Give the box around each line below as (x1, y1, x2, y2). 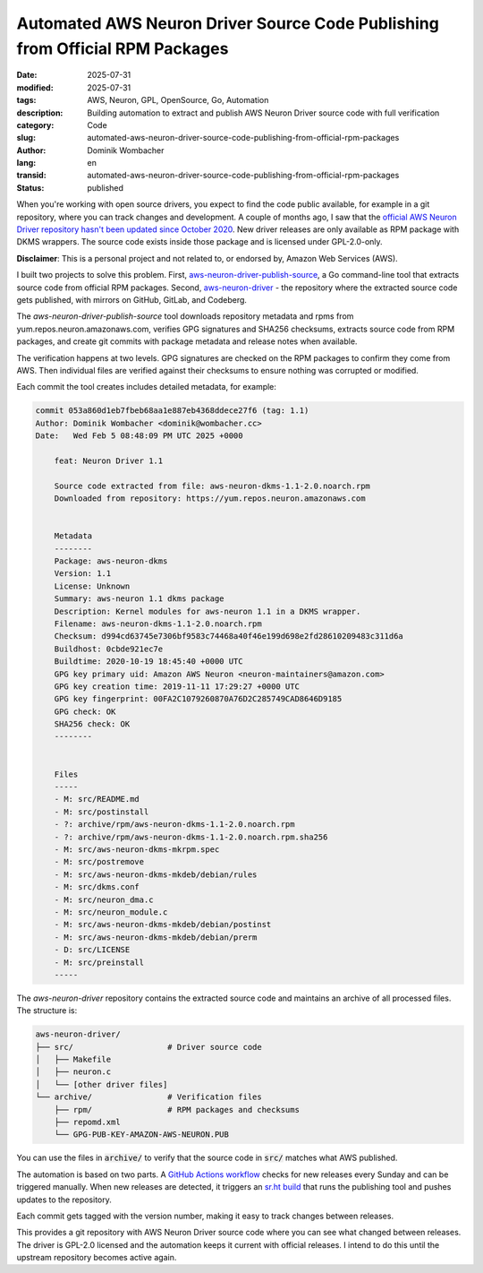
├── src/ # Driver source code (35, 1042, 263, 1052)
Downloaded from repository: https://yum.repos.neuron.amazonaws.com (54, 494, 366, 503)
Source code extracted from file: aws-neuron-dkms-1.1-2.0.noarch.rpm (54, 480, 371, 491)
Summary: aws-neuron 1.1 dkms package (54, 594, 225, 604)
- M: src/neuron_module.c (54, 907, 168, 917)
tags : (16, 95, 37, 106)
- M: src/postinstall (54, 806, 149, 817)
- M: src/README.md (54, 794, 140, 804)
